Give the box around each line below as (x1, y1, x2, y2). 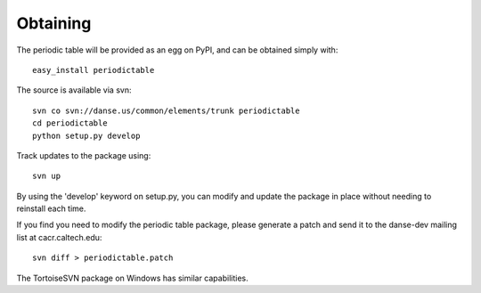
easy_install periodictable (32, 65, 155, 75)
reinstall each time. (16, 203, 86, 214)
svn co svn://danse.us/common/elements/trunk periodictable (32, 105, 300, 116)
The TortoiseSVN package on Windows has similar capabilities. (16, 273, 249, 283)
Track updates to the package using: (16, 150, 151, 160)
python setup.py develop (32, 130, 141, 141)
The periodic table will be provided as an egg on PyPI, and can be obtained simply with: (16, 45, 338, 55)
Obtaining (16, 13, 92, 33)
